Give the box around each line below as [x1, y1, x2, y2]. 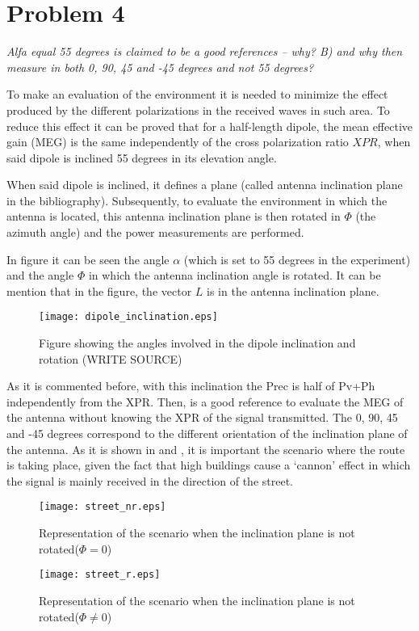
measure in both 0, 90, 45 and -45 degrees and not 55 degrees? [6, 58, 314, 75]
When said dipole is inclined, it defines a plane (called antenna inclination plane [6, 176, 403, 193]
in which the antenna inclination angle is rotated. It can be [88, 267, 381, 284]
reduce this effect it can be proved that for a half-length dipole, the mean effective [6, 117, 413, 134]
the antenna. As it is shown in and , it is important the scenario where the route [6, 440, 405, 457]
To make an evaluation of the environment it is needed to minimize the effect [6, 86, 388, 103]
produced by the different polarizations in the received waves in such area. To [6, 101, 390, 118]
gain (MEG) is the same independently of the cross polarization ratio [6, 133, 349, 150]
